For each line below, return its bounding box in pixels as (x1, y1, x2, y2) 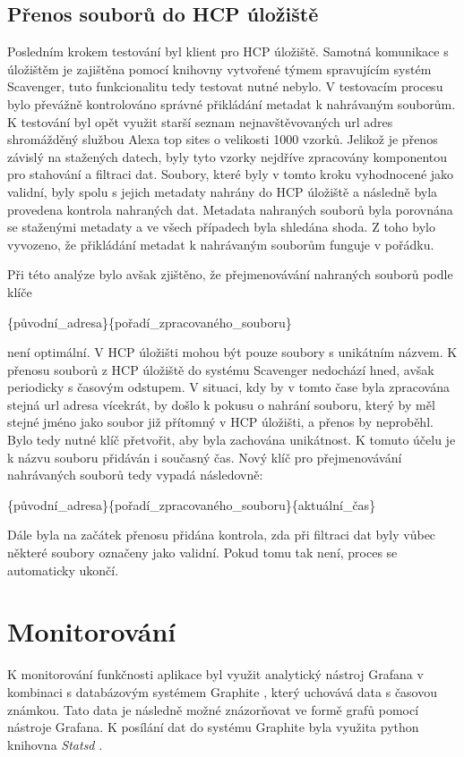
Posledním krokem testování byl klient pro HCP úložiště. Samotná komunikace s (7, 42, 449, 61)
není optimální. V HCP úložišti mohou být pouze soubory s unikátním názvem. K (7, 343, 458, 361)
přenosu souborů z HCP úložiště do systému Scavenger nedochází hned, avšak (7, 360, 434, 378)
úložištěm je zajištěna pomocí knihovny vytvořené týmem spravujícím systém (7, 59, 432, 78)
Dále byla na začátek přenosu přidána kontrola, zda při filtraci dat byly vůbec (7, 525, 436, 544)
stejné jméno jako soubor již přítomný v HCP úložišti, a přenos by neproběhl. (7, 413, 434, 431)
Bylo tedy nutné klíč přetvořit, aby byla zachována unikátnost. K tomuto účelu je (7, 430, 456, 449)
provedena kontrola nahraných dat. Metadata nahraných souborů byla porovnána (7, 200, 453, 218)
